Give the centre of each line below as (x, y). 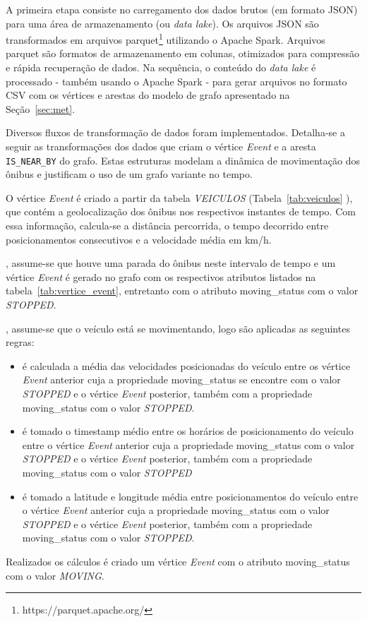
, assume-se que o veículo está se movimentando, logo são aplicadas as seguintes (178, 328)
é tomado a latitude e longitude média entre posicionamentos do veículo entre (190, 496)
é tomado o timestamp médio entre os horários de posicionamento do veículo (188, 431)
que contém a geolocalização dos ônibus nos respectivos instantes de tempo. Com (181, 211)
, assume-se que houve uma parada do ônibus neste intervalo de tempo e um (171, 263)
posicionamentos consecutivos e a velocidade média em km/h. (139, 239)
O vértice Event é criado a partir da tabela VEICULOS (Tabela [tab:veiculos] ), (179, 197)
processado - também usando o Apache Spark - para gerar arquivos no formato (176, 81)
